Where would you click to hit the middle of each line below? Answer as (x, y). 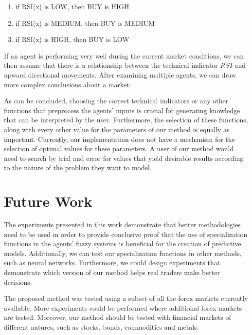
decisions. (18, 282)
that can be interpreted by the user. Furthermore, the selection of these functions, (126, 120)
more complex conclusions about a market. (68, 84)
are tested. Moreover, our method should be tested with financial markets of (117, 317)
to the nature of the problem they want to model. (78, 167)
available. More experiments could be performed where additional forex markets (123, 307)
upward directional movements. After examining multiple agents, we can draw (120, 74)
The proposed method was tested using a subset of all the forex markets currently (126, 298)
